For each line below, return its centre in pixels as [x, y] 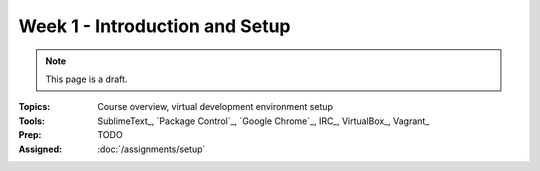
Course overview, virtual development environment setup [215, 107]
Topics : [34, 107]
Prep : [30, 135]
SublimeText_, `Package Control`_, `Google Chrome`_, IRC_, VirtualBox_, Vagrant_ [263, 121]
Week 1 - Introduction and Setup [154, 26]
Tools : [31, 121]
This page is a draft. [86, 79]
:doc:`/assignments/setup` [151, 149]
